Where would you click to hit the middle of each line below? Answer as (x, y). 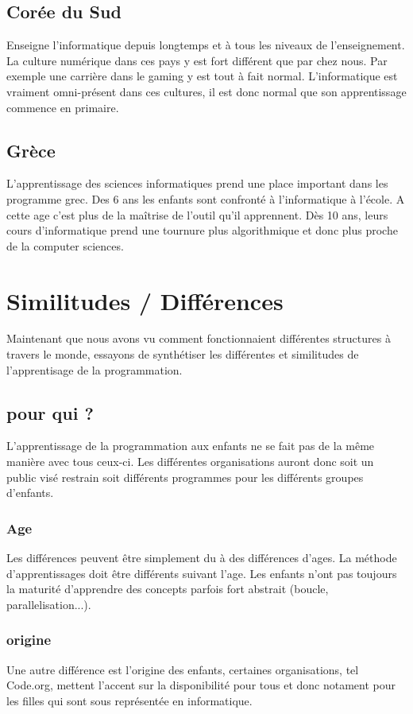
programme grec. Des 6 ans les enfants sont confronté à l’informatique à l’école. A (206, 198)
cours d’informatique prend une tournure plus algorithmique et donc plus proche (202, 230)
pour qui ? (50, 412)
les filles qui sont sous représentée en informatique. (129, 700)
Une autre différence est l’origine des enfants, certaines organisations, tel (183, 669)
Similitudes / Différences (145, 300)
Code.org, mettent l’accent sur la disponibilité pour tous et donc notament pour (201, 685)
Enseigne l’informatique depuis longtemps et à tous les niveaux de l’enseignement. (206, 45)
